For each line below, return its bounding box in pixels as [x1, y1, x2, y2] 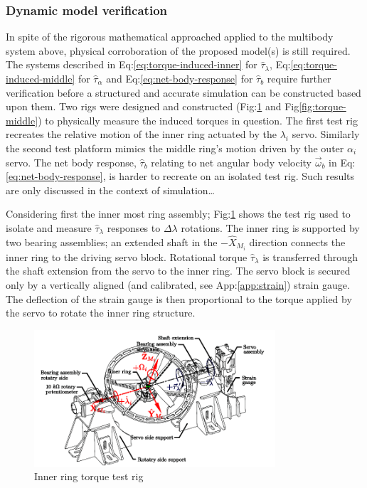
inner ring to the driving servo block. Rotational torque [6, 249, 248, 264]
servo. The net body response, [6, 154, 137, 169]
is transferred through [262, 249, 358, 264]
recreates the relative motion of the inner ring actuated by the [6, 127, 277, 142]
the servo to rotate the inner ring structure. [6, 305, 196, 320]
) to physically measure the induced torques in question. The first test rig [38, 112, 358, 127]
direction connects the [249, 234, 346, 249]
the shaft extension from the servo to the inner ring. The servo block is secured [6, 263, 351, 278]
